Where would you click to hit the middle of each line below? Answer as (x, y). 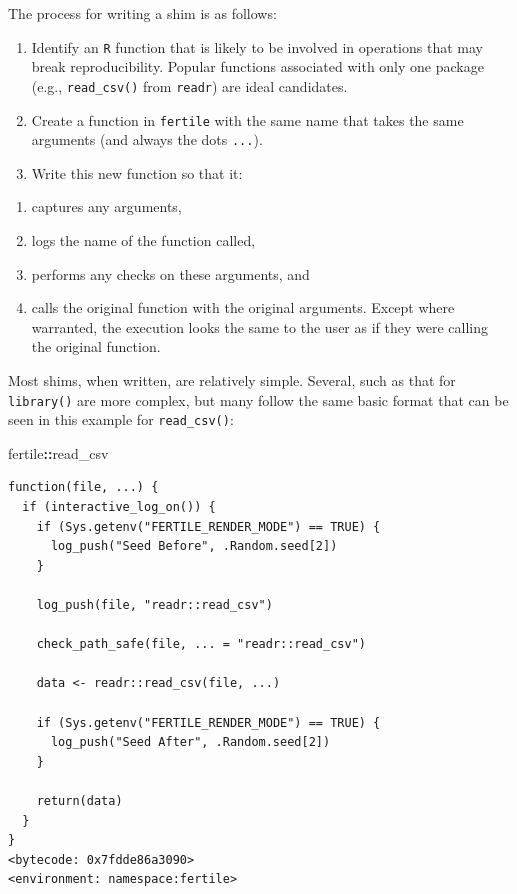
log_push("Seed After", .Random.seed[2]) (190, 742)
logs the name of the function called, (143, 240)
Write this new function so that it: (137, 172)
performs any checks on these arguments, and (170, 273)
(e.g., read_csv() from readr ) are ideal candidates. (189, 85)
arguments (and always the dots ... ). (147, 139)
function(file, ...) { (83, 487)
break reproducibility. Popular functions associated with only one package (257, 66)
